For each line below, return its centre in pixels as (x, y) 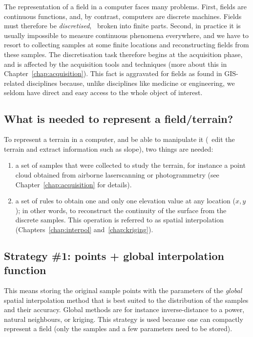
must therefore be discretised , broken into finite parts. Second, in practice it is (122, 26)
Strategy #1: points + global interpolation (114, 255)
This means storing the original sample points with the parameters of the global (123, 290)
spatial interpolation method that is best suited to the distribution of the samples (126, 300)
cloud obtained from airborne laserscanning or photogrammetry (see (117, 174)
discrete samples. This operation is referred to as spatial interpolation (120, 220)
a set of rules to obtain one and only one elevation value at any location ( (125, 201)
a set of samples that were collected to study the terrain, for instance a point (130, 165)
